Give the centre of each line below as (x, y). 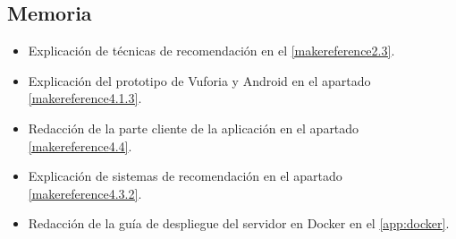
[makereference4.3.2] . (85, 193)
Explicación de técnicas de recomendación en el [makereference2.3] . (211, 51)
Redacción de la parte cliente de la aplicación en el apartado (194, 128)
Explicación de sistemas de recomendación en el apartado (185, 176)
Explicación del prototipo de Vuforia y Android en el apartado (199, 80)
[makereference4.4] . (80, 145)
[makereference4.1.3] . (85, 98)
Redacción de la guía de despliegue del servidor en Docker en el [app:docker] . (239, 223)
